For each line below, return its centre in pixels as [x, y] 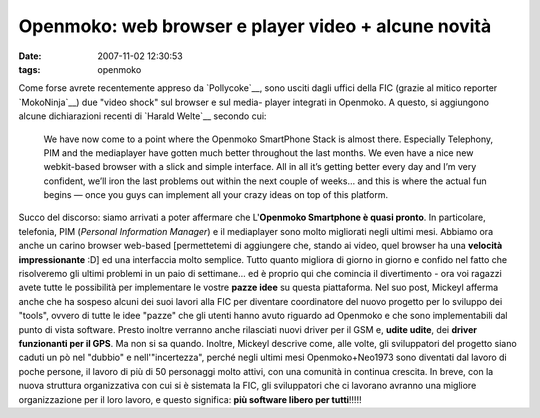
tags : [29, 69]
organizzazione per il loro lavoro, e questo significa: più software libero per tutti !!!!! [190, 399]
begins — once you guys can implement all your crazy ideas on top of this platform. [216, 195]
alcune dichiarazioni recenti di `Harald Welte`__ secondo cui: [142, 116]
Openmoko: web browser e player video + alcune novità [255, 26]
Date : [30, 56]
